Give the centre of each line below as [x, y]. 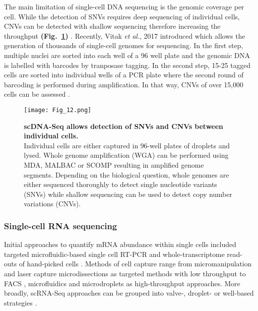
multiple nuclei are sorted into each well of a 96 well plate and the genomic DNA [127, 55]
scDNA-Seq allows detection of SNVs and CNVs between [124, 126]
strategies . [21, 302]
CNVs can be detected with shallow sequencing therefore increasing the [112, 26]
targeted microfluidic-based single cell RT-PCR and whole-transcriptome [114, 254]
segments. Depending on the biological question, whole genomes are [127, 174]
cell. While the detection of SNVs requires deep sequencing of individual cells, [122, 16]
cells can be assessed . [37, 94]
